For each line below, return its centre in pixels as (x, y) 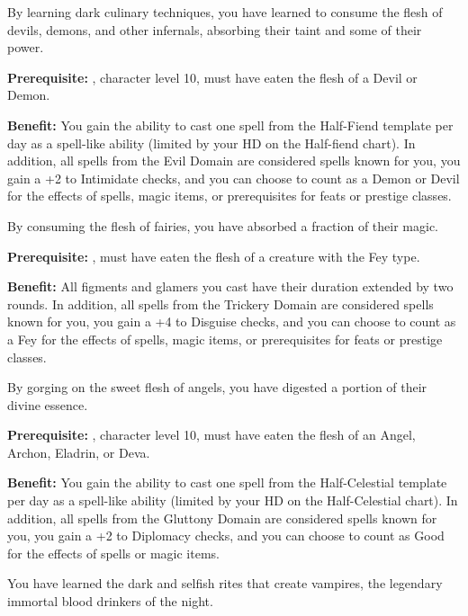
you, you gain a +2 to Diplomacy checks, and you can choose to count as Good (226, 536)
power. (26, 47)
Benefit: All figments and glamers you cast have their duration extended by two (230, 286)
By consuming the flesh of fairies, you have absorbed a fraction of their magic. (223, 225)
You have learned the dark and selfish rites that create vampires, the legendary (225, 583)
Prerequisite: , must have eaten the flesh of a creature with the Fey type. (214, 256)
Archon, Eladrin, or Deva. (79, 452)
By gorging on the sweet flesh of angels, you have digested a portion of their (217, 387)
